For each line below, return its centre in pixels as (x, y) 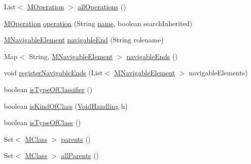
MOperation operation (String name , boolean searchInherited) (98, 23)
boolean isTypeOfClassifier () (48, 89)
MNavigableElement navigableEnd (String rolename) (84, 40)
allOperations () (102, 6)
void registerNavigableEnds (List (54, 73)
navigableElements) (218, 73)
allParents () (80, 155)
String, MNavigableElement (71, 56)
